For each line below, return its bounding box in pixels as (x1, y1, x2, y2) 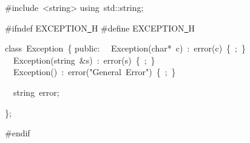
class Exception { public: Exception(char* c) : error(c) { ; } (5, 42, 246, 55)
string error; (13, 85, 59, 98)
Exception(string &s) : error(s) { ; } (13, 53, 155, 66)
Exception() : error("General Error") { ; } (13, 65, 176, 78)
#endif (5, 127, 30, 139)
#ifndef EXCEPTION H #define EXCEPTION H (5, 21, 195, 34)
